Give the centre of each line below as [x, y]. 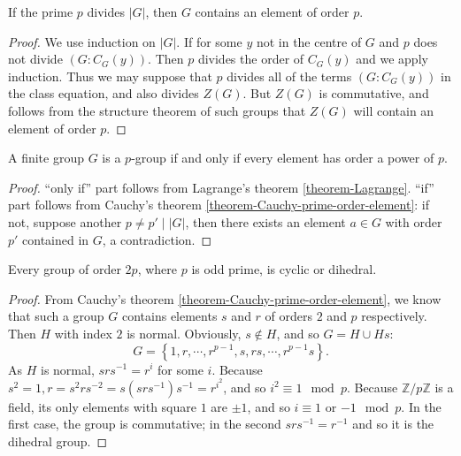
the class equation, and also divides [104, 93]
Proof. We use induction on [82, 41]
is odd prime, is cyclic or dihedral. [284, 269]
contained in [56, 239]
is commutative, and [374, 93]
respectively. [394, 316]
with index [83, 333]
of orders [289, 316]
